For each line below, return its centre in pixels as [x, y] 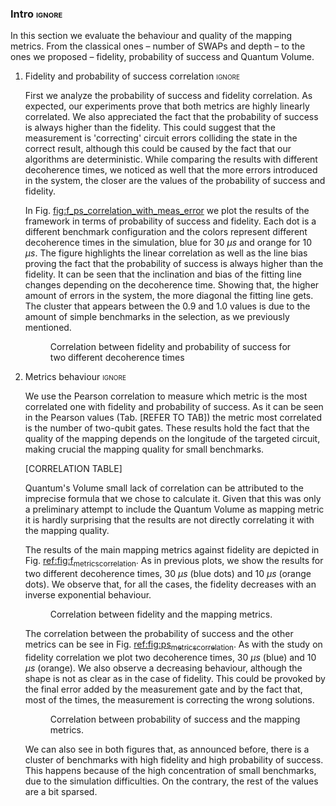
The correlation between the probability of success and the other [159, 634]
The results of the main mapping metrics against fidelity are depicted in [172, 550]
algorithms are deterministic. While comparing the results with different [171, 159]
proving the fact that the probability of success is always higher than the [174, 264]
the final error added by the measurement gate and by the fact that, [163, 689]
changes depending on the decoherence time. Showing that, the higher [172, 285]
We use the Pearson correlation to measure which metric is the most [166, 396]
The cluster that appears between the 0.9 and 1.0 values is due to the [167, 306]
